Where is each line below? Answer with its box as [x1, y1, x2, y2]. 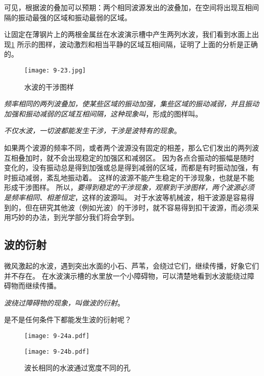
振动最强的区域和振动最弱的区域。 [18, 12, 131, 22]
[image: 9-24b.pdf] [24, 348, 90, 355]
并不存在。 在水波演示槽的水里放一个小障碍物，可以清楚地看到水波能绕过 [4, 270, 247, 281]
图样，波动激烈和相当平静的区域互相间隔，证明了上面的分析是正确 [38, 39, 258, 49]
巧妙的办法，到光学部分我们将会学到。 [11, 212, 139, 222]
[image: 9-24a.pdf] [24, 332, 90, 340]
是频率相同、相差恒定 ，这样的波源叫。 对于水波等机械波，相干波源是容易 [4, 192, 247, 202]
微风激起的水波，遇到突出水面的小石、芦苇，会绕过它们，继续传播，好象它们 [4, 260, 259, 271]
